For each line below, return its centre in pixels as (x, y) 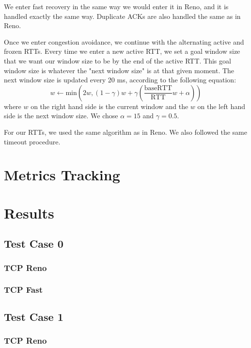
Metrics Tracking (62, 175)
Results (29, 213)
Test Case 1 (34, 316)
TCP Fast (23, 290)
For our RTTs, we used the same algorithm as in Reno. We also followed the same (125, 132)
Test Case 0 (34, 244)
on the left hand (221, 106)
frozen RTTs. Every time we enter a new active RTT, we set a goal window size (122, 51)
